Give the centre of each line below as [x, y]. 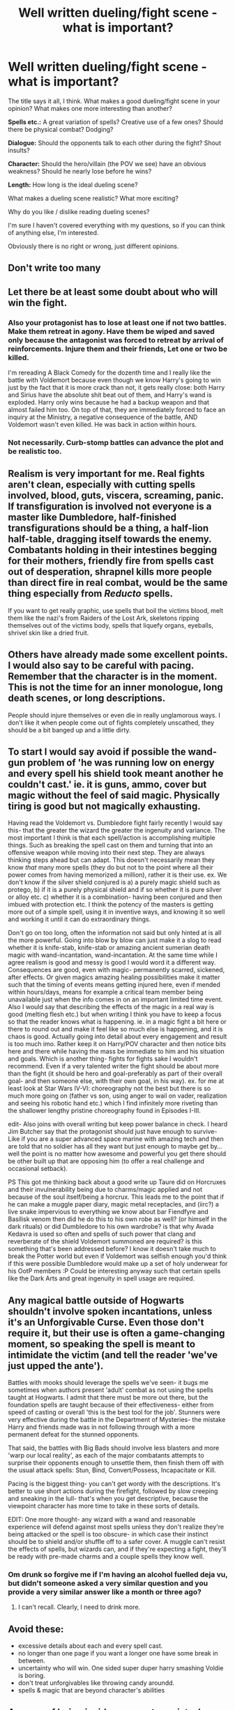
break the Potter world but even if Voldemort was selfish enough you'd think [117, 1256]
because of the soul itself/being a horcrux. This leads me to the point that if [116, 1197]
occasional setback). [38, 1169]
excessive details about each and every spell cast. [90, 1646]
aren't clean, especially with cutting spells [102, 485]
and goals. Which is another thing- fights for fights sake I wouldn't [103, 1059]
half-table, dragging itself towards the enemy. [110, 539]
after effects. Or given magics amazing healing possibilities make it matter [114, 977]
